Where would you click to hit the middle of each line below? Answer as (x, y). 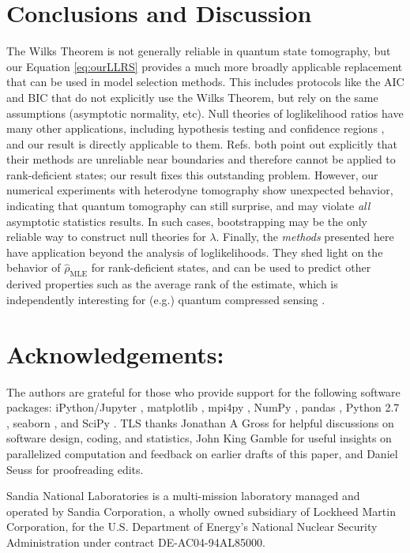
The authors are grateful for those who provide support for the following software (203, 391)
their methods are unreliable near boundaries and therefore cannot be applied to (201, 159)
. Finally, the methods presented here (305, 237)
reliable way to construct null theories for (106, 237)
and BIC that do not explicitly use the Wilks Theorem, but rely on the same (192, 97)
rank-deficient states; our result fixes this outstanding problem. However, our (192, 174)
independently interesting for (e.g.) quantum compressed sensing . (166, 299)
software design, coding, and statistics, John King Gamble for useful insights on (199, 438)
